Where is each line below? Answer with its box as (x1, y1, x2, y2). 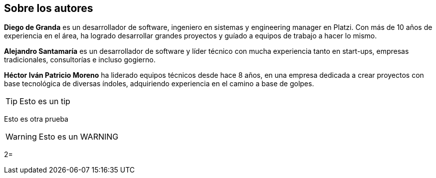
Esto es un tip (19, 96, 70, 107)
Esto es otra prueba (4, 115, 68, 124)
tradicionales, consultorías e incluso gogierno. (4, 55, 156, 64)
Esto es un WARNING (38, 132, 119, 142)
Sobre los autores (4, 2, 93, 14)
